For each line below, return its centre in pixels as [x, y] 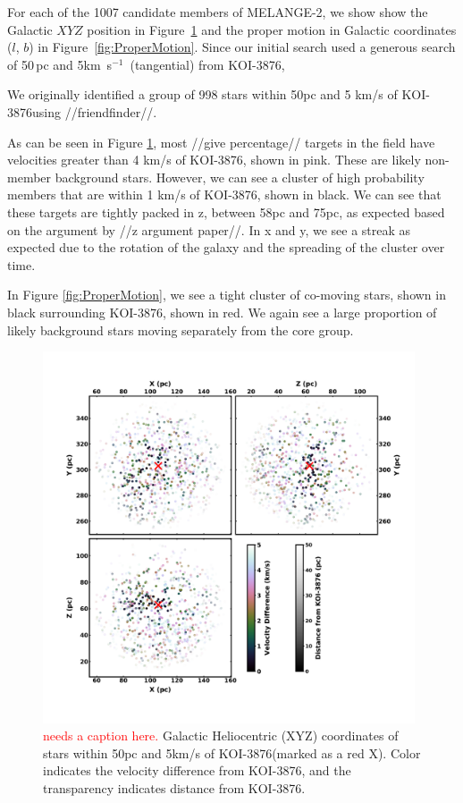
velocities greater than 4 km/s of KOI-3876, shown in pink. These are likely [214, 160]
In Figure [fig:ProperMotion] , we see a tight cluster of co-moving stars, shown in [227, 295]
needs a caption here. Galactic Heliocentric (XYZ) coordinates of [221, 735]
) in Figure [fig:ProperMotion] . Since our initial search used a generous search [242, 47]
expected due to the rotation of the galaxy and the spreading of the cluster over [226, 247]
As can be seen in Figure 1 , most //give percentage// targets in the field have [221, 142]
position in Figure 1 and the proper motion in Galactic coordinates [272, 29]
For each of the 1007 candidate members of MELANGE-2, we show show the [218, 12]
